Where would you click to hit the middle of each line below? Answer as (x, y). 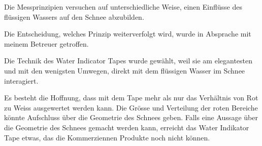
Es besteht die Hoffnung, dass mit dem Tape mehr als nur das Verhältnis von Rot (131, 98)
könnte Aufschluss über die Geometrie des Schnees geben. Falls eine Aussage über (131, 117)
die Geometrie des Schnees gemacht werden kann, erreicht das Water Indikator (127, 127)
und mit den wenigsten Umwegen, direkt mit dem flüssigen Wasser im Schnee (125, 70)
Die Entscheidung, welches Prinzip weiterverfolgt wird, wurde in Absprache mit (128, 34)
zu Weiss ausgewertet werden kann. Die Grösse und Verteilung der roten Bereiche (131, 107)
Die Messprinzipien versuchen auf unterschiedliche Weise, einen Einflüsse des (123, 7)
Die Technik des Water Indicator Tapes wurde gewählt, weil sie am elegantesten (128, 61)
